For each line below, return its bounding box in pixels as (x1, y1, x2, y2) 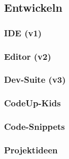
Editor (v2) (4, 50, 51, 62)
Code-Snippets (4, 120, 65, 133)
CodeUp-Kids (4, 97, 61, 109)
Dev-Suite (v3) (4, 73, 66, 86)
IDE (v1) (4, 26, 42, 39)
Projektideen (4, 143, 58, 156)
